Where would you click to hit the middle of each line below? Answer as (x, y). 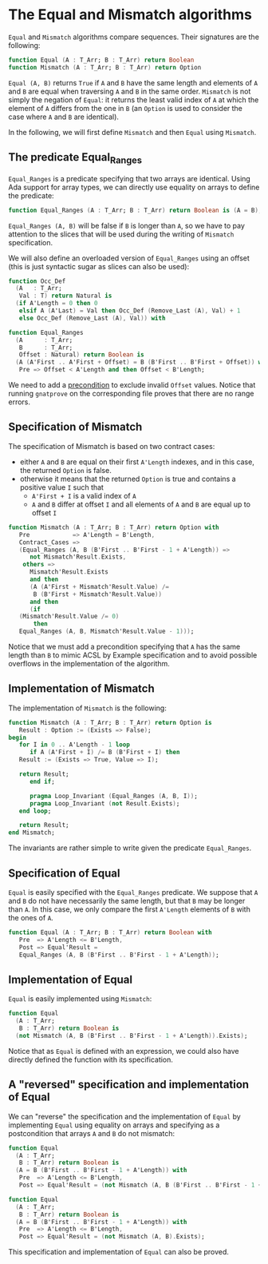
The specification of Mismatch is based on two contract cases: (112, 446)
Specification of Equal (64, 873)
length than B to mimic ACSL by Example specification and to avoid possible (133, 655)
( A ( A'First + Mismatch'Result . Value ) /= (99, 586)
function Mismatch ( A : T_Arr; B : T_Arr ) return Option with (114, 527)
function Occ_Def (37, 281)
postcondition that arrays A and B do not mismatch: (92, 1133)
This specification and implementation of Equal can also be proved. (119, 1252)
